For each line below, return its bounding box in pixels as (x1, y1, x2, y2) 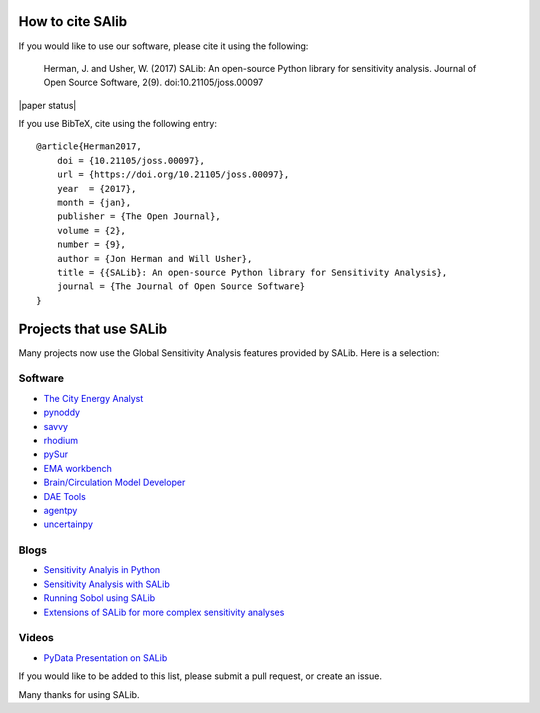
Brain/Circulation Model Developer (43, 476, 186, 489)
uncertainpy (43, 518, 94, 530)
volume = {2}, (56, 225, 127, 236)
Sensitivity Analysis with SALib (43, 578, 170, 590)
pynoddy (43, 406, 80, 419)
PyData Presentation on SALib (43, 651, 168, 664)
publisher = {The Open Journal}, (56, 211, 222, 222)
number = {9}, (56, 239, 127, 250)
